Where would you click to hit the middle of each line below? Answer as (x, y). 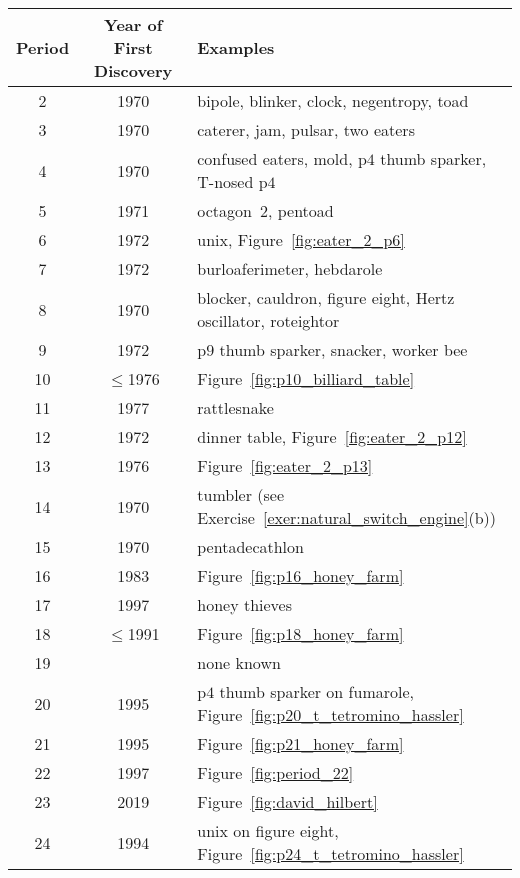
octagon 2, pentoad (265, 210)
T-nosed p (232, 181)
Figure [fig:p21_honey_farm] (300, 743)
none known (239, 662)
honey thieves (245, 604)
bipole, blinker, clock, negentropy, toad (333, 100)
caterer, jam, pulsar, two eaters (306, 129)
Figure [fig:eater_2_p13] (285, 465)
